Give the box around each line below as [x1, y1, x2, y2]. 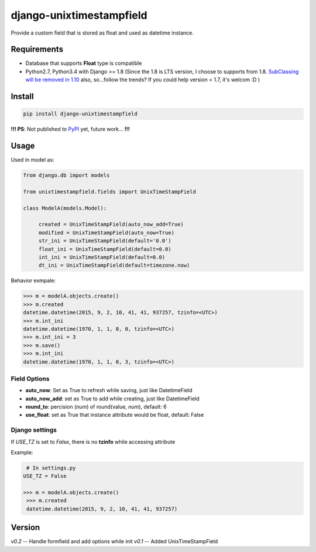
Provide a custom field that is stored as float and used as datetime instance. [11, 29, 194, 36]
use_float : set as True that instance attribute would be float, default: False [25, 412, 204, 419]
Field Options [11, 375, 50, 383]
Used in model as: [11, 156, 55, 163]
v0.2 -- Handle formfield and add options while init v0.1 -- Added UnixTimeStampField [11, 538, 218, 545]
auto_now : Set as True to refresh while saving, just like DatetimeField [25, 387, 193, 394]
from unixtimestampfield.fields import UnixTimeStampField [23, 188, 196, 195]
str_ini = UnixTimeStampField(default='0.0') [38, 238, 172, 244]
